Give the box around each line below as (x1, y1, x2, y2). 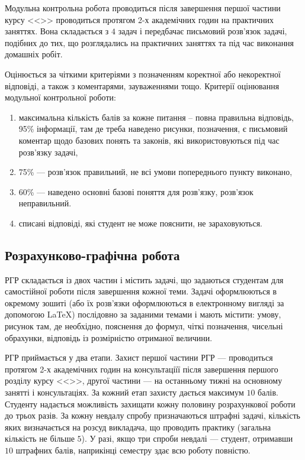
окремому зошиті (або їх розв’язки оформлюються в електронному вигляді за (5, 296, 284, 309)
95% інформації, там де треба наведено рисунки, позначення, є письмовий (18, 122, 288, 135)
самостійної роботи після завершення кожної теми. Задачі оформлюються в (5, 285, 277, 297)
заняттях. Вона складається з (5, 25, 109, 37)
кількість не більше (5, 432, 75, 445)
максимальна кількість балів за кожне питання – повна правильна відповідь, (18, 111, 294, 123)
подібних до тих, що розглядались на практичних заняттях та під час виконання (5, 36, 294, 48)
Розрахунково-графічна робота (5, 245, 180, 264)
